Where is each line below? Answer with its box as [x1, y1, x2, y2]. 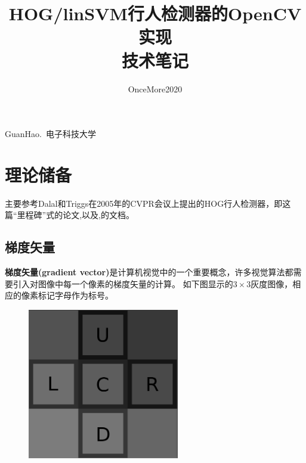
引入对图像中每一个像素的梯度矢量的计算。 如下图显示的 [13, 277, 233, 290]
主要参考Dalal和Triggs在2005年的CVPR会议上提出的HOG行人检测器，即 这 [5, 197, 291, 209]
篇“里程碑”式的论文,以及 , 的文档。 [5, 209, 135, 221]
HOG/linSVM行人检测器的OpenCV [8, 1, 302, 26]
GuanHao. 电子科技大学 [5, 128, 96, 140]
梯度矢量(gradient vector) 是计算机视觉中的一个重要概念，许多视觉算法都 [5, 266, 293, 278]
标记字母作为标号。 [38, 289, 113, 302]
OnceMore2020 [128, 82, 183, 95]
